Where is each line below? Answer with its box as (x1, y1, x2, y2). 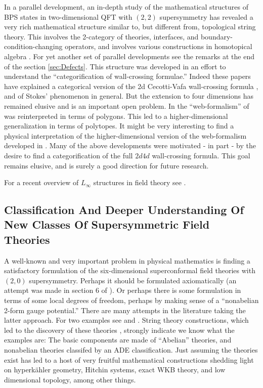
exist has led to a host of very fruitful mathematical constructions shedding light (4, 354, 254, 365)
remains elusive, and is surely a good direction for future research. (4, 160, 209, 170)
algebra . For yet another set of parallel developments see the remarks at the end (4, 51, 254, 61)
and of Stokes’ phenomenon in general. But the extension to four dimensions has (4, 91, 254, 101)
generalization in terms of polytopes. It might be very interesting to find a (4, 120, 234, 131)
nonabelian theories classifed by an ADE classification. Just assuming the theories (4, 344, 258, 355)
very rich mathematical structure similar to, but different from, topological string (4, 21, 256, 32)
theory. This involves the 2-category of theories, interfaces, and (4, 31, 199, 41)
